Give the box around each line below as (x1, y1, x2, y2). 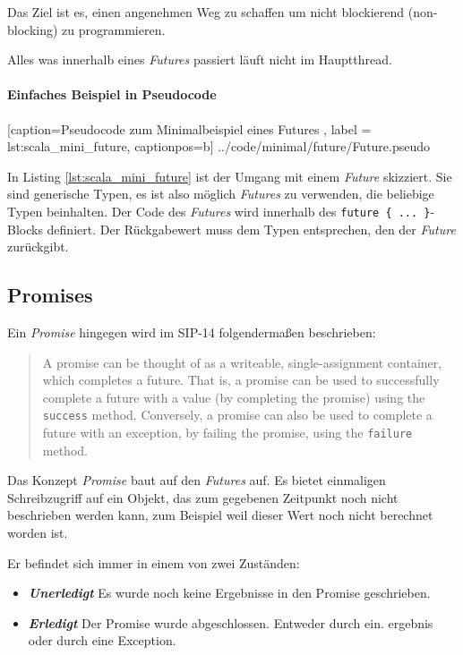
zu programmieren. (62, 20, 166, 38)
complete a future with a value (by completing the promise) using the (42, 387, 425, 406)
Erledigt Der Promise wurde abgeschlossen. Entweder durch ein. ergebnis (28, 613, 433, 632)
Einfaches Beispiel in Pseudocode (7, 85, 217, 104)
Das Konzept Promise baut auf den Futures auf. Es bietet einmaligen (7, 471, 386, 489)
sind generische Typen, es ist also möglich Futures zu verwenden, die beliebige (7, 184, 434, 203)
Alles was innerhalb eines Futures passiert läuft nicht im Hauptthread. (7, 50, 392, 69)
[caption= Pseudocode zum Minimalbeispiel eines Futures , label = (7, 119, 372, 138)
